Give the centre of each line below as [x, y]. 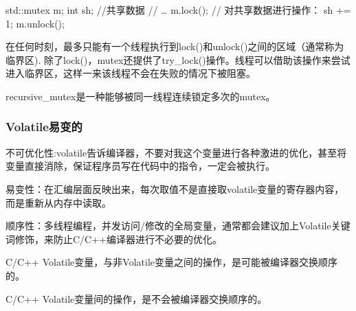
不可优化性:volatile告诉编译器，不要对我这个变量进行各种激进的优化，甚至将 [176, 152]
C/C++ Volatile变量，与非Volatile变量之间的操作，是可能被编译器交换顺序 [172, 262]
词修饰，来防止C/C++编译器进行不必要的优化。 [114, 239]
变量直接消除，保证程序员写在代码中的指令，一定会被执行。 [140, 166]
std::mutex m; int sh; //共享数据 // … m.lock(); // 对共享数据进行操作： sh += [178, 10]
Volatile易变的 [44, 127]
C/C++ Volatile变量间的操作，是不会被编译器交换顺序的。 [136, 298]
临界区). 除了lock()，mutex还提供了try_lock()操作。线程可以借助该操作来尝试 [178, 59]
